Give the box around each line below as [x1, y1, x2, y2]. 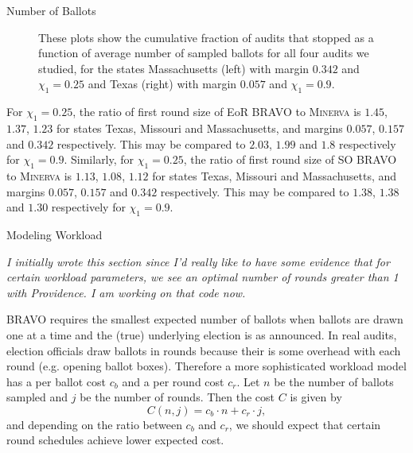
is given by [290, 389, 342, 405]
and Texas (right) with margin [88, 75, 237, 92]
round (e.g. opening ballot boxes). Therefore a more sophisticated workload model [6, 358, 407, 374]
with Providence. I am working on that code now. [6, 284, 246, 300]
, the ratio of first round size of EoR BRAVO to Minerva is [72, 103, 361, 120]
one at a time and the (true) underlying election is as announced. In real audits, [6, 326, 397, 343]
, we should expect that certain [228, 416, 381, 432]
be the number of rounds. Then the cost [80, 389, 275, 405]
